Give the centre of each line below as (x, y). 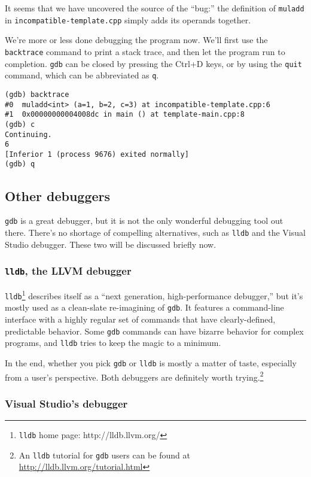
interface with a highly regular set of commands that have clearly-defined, (140, 319)
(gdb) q (20, 164)
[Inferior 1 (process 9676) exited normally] (97, 154)
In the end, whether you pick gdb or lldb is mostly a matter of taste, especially (151, 362)
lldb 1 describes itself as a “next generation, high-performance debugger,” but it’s (154, 295)
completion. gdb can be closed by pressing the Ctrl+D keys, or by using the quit (153, 63)
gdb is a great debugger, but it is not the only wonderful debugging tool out (144, 221)
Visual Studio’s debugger (66, 403)
